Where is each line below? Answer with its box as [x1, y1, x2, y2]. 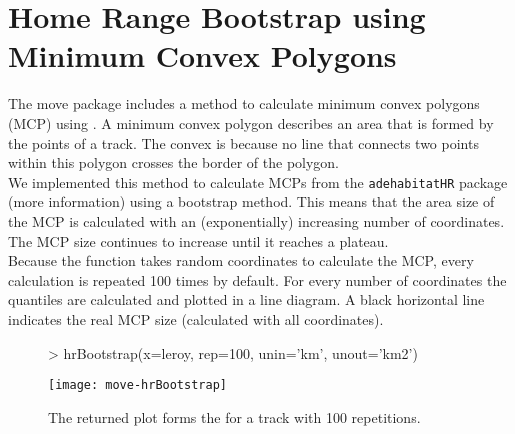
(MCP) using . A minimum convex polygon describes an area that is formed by [8, 112, 494, 133]
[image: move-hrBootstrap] [48, 378, 227, 393]
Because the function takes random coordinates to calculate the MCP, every [8, 250, 474, 271]
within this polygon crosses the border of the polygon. [8, 152, 340, 173]
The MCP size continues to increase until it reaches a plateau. [8, 230, 389, 251]
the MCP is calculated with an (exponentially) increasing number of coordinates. [8, 210, 505, 231]
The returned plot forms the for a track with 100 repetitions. [48, 406, 421, 427]
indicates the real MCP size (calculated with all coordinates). [8, 308, 384, 329]
